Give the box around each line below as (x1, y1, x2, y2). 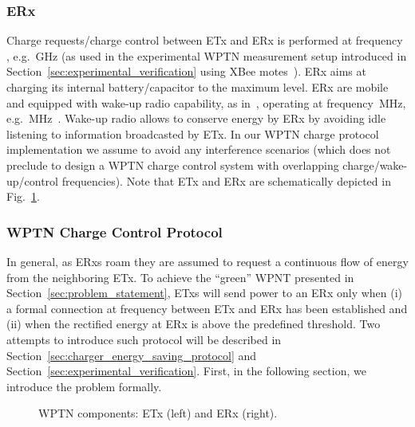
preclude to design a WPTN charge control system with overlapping (6, 156, 339, 173)
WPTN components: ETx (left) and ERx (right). (38, 405, 278, 421)
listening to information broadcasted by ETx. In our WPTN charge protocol (6, 125, 379, 142)
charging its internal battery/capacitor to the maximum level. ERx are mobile (6, 79, 389, 95)
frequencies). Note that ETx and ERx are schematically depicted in (61, 172, 391, 189)
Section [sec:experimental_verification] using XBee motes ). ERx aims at (6, 63, 366, 80)
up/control (6, 172, 59, 189)
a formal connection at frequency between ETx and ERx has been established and (6, 300, 408, 316)
